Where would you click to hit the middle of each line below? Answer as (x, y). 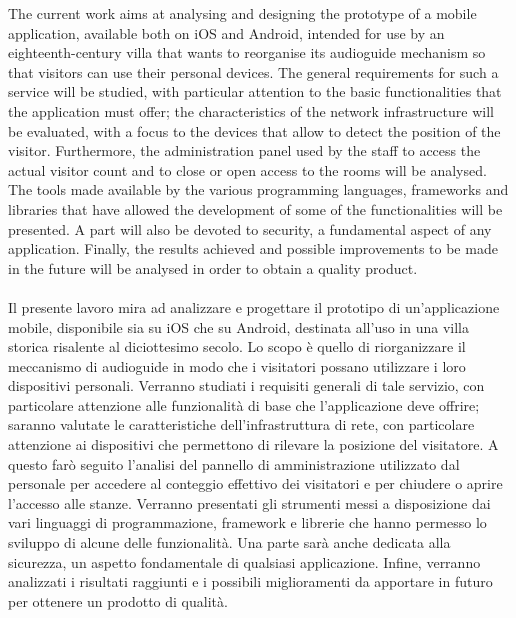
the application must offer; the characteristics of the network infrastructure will (251, 110)
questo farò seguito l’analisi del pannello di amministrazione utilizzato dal (234, 463)
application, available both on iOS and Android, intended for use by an (226, 32)
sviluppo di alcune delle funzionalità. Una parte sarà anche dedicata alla (229, 542)
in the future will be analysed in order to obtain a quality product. (213, 267)
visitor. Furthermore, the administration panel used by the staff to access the (244, 150)
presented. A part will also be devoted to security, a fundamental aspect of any (250, 228)
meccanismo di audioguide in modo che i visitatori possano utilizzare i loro (237, 365)
